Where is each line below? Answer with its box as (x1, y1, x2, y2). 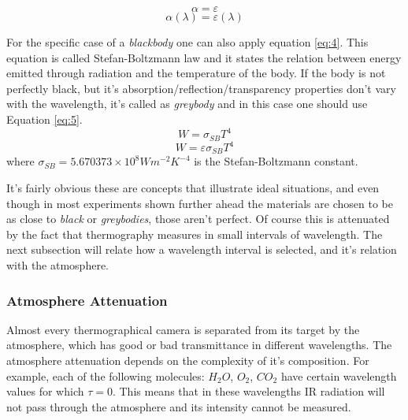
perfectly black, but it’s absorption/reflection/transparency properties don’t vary (6, 80, 396, 96)
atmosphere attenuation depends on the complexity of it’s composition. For (6, 352, 369, 369)
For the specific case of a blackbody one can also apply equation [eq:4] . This (6, 34, 369, 50)
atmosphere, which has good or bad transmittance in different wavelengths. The (6, 336, 392, 353)
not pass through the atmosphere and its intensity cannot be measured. (6, 398, 351, 414)
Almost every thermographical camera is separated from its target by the (6, 321, 360, 337)
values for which (6, 383, 84, 400)
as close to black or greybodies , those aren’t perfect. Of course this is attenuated (6, 210, 390, 227)
